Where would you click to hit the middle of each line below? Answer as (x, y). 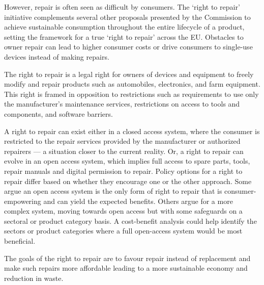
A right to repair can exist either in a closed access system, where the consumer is (132, 131)
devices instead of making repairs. (57, 56)
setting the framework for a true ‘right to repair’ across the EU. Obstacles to (124, 36)
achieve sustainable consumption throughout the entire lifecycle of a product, (124, 27)
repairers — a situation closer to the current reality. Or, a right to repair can (124, 151)
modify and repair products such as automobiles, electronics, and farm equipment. (132, 84)
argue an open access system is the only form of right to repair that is (113, 191)
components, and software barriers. (58, 113)
